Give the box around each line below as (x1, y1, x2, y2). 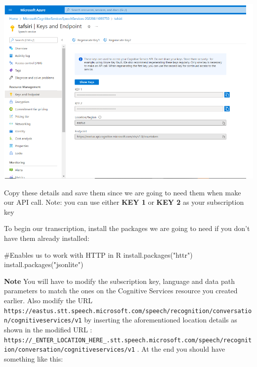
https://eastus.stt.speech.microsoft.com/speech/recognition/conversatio (4, 307, 252, 315)
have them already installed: (4, 233, 89, 243)
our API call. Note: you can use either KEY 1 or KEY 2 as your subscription (4, 197, 244, 207)
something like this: (4, 353, 63, 364)
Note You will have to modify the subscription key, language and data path (4, 275, 235, 286)
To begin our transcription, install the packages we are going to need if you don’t (4, 223, 250, 233)
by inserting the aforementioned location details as (84, 315, 237, 325)
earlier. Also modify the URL (4, 295, 93, 305)
